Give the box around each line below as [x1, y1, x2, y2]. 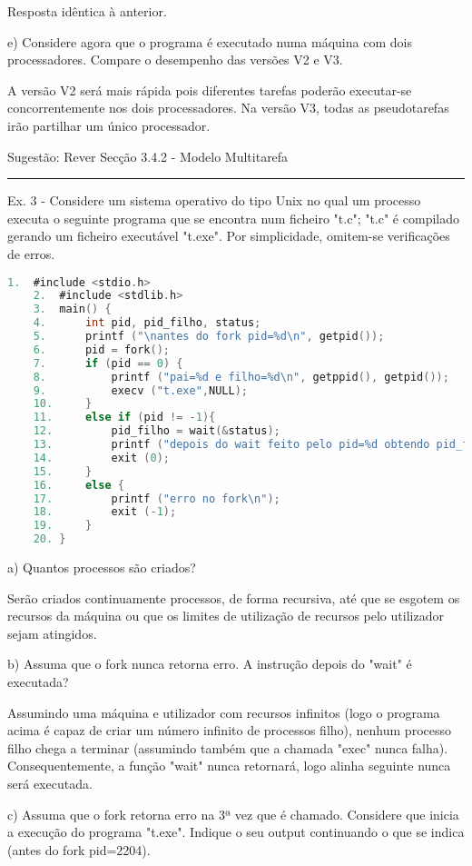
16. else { [33, 478, 124, 492]
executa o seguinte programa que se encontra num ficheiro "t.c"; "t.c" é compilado [7, 208, 459, 227]
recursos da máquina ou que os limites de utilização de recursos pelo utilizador [7, 606, 444, 625]
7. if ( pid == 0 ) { [33, 356, 183, 370]
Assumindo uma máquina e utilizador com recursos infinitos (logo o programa [7, 702, 440, 722]
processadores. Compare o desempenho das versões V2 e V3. [7, 50, 343, 69]
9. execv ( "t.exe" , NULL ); [33, 383, 248, 397]
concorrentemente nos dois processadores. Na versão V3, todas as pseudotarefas [7, 98, 449, 117]
